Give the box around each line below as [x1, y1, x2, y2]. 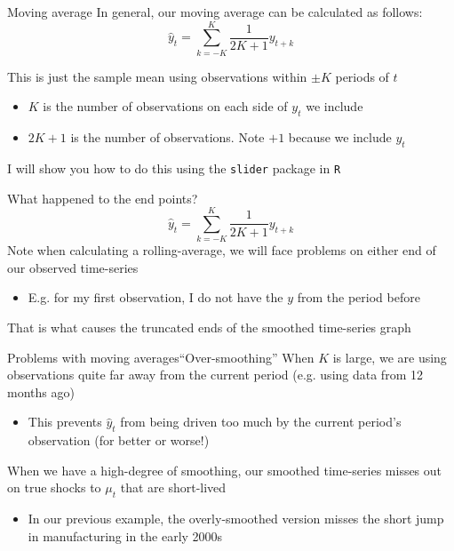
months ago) [7, 382, 75, 401]
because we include [288, 128, 392, 147]
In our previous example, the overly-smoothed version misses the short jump [28, 509, 444, 528]
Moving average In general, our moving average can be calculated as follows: [7, 3, 423, 20]
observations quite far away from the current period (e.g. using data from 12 [7, 365, 423, 384]
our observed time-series [7, 258, 139, 276]
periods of [335, 67, 389, 85]
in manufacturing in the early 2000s [28, 526, 223, 545]
